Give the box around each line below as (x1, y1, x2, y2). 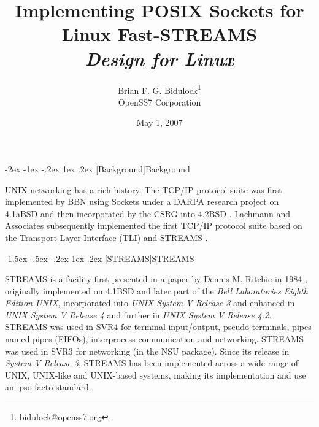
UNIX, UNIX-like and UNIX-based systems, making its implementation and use (5, 368, 306, 381)
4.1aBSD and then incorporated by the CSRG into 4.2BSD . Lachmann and (5, 207, 290, 220)
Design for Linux (85, 45, 234, 71)
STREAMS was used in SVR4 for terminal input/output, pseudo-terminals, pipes (5, 320, 312, 333)
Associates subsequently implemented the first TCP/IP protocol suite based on (5, 219, 302, 232)
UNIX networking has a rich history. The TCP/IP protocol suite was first (5, 183, 282, 196)
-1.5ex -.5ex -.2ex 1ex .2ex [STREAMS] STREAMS (5, 252, 194, 264)
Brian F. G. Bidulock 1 (118, 82, 201, 96)
